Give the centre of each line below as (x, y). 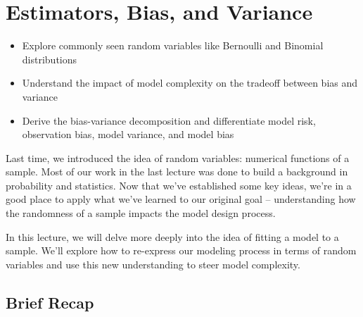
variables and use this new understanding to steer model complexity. (153, 264)
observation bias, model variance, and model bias (128, 134)
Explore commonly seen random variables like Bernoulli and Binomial (173, 45)
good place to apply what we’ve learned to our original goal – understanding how (181, 199)
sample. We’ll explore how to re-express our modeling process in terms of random (181, 250)
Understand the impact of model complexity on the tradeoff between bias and (190, 83)
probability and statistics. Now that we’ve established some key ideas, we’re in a (179, 185)
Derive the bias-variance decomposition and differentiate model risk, (169, 120)
